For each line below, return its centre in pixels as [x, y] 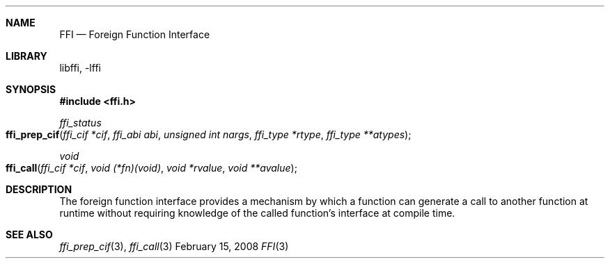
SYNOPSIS [31, 89]
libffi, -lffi [80, 68]
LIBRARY [26, 56]
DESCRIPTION [39, 189]
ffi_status [80, 123]
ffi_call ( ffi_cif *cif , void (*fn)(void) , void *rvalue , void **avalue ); [151, 168]
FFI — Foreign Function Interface [135, 34]
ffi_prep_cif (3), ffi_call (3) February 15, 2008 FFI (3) [174, 246]
